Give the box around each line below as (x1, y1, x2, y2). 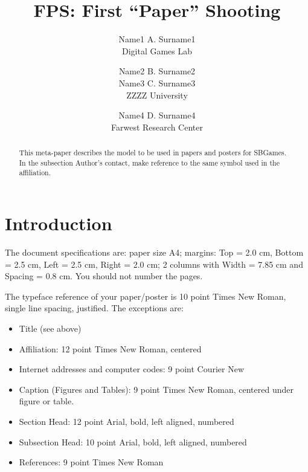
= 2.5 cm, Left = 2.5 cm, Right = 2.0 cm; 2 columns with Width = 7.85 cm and (5, 257, 303, 270)
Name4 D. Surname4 (118, 109, 196, 121)
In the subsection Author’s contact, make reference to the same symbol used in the (19, 157, 280, 167)
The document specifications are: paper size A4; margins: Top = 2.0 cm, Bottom (5, 245, 304, 258)
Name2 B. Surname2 (118, 65, 196, 77)
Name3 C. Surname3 (118, 76, 196, 89)
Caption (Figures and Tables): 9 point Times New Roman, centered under (19, 383, 294, 395)
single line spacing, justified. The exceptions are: (5, 302, 184, 314)
